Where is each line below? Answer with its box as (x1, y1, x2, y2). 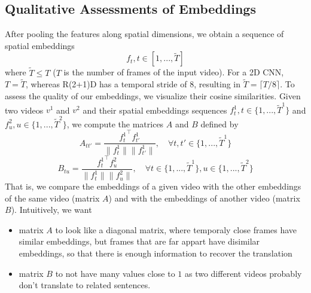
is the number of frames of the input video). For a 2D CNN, (63, 66, 284, 78)
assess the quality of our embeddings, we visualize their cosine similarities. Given (5, 90, 301, 102)
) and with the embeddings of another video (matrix (108, 191, 300, 204)
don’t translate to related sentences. (19, 279, 151, 291)
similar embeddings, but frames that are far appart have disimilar (19, 235, 260, 248)
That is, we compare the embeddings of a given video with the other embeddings (5, 180, 301, 193)
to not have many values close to (55, 267, 175, 279)
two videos (5, 103, 44, 116)
